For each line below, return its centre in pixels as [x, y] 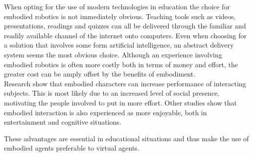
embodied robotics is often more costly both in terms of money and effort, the [121, 64]
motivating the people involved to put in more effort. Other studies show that [120, 102]
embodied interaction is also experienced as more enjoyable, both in [105, 112]
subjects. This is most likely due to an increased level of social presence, [112, 93]
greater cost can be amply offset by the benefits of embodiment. [100, 74]
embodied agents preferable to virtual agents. [72, 148]
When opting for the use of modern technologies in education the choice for [117, 6]
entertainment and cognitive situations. [63, 122]
